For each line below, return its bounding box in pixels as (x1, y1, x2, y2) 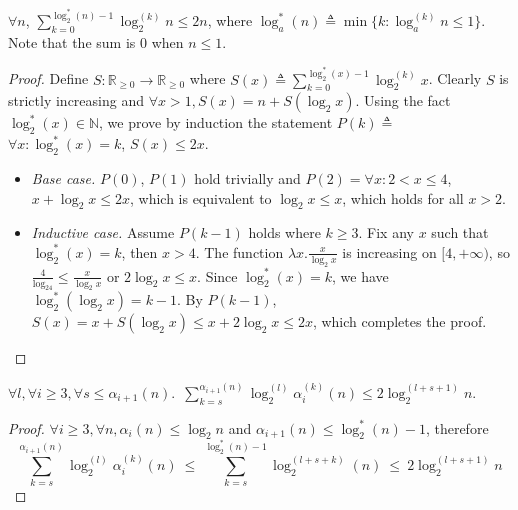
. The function (195, 241, 284, 262)
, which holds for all (342, 187, 464, 208)
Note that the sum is (8, 31, 136, 52)
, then (121, 241, 158, 262)
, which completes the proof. (312, 311, 487, 332)
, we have (331, 265, 389, 286)
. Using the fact (355, 90, 451, 111)
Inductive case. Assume (31, 222, 175, 243)
